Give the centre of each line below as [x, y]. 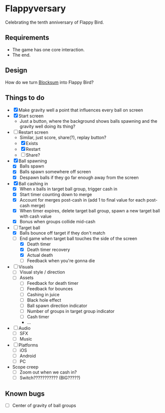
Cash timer [38, 316]
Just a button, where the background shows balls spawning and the [88, 121]
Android [28, 356]
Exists [32, 143]
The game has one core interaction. [48, 49]
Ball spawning [33, 161]
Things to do [25, 97]
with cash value [35, 216]
